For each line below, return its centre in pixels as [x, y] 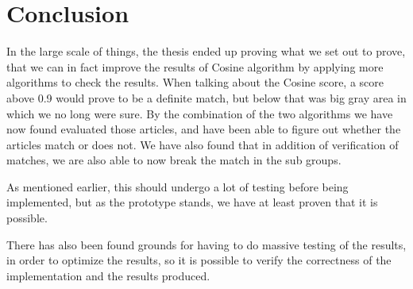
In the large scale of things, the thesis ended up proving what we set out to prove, [206, 51]
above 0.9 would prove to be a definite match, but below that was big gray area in [206, 97]
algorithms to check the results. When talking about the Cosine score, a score [195, 82]
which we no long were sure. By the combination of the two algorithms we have [200, 113]
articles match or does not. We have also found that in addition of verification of [203, 144]
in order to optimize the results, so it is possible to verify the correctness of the [199, 260]
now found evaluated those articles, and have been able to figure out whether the [204, 129]
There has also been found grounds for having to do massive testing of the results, [206, 244]
